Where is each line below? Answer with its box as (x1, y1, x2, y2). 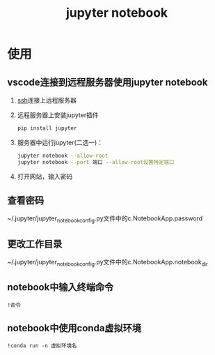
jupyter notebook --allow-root (17, 152, 109, 159)
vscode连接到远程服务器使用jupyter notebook (7, 76, 208, 88)
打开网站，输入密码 (17, 172, 73, 181)
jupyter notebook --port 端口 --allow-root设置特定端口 (17, 158, 175, 165)
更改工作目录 (7, 238, 63, 250)
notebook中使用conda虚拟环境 (7, 322, 141, 334)
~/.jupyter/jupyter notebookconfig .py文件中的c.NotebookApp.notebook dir (7, 258, 208, 268)
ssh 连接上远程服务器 (17, 96, 77, 104)
